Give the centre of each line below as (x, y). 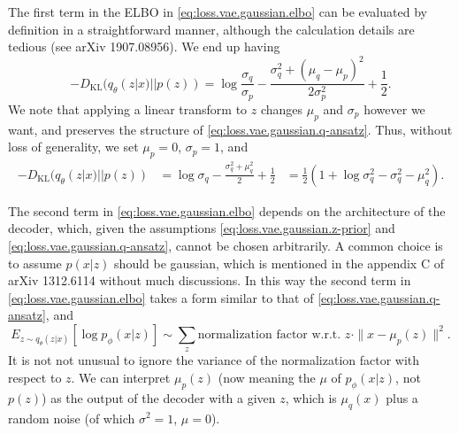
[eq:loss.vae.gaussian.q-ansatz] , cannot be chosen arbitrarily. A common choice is (226, 245)
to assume (35, 263)
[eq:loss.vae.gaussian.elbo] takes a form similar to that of (161, 297)
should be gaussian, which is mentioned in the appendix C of (279, 263)
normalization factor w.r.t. (269, 334)
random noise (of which (72, 418)
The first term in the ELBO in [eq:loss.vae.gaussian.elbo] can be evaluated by (218, 12)
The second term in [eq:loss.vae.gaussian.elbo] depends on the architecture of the (227, 210)
